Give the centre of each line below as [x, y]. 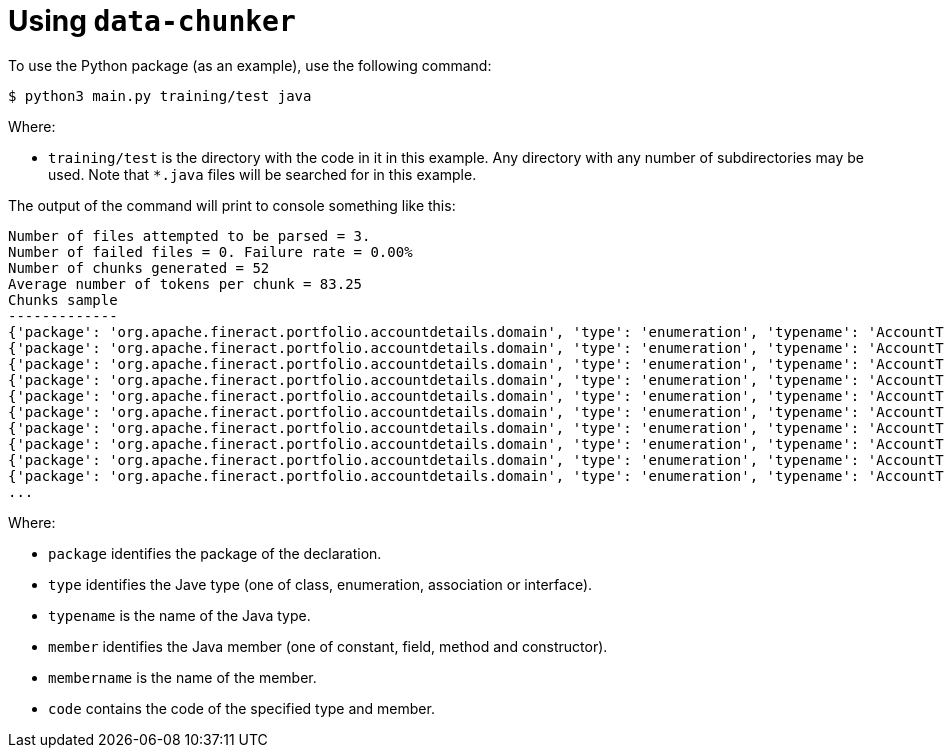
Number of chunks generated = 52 [139, 267]
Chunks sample [63, 299]
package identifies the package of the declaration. [215, 553]
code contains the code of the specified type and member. [241, 708]
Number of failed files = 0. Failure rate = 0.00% [210, 251]
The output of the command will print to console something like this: [232, 205]
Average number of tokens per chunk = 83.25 [185, 283]
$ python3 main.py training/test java [160, 95]
